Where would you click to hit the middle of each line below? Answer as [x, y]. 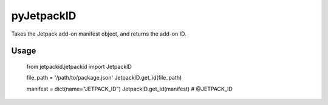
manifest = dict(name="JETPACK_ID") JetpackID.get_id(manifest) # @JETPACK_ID [130, 89]
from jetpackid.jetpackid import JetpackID [79, 66]
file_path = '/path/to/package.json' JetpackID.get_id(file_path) [104, 78]
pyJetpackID [44, 16]
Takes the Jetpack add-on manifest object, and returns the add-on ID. [99, 34]
